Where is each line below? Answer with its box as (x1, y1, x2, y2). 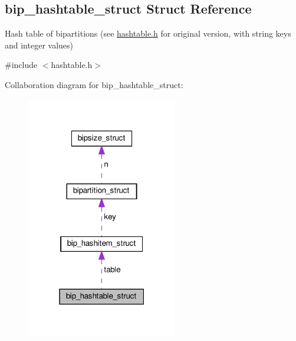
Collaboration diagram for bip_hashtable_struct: (5, 78, 183, 90)
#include (5, 59, 38, 71)
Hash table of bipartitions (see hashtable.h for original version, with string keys (5, 27, 291, 40)
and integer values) (5, 38, 74, 51)
